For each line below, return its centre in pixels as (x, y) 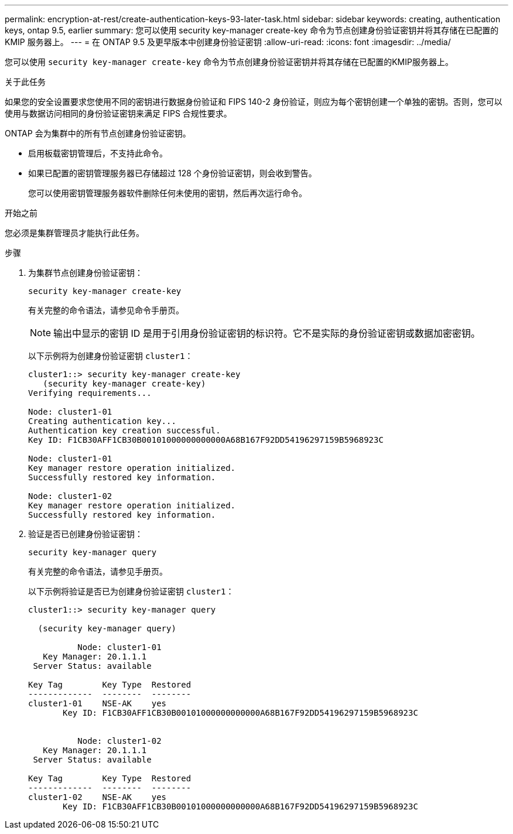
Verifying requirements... (90, 393)
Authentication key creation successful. (124, 430)
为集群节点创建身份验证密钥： (85, 273)
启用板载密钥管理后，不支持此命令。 (98, 153)
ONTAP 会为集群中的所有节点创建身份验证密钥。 (98, 133)
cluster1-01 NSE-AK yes (98, 703)
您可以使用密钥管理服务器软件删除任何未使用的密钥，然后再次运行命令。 (167, 193)
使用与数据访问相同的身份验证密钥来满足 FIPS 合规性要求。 (118, 113)
